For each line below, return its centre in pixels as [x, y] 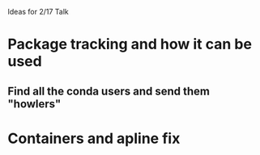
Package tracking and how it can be [130, 44]
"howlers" [34, 104]
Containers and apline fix [94, 138]
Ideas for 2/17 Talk [38, 12]
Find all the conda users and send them [109, 91]
